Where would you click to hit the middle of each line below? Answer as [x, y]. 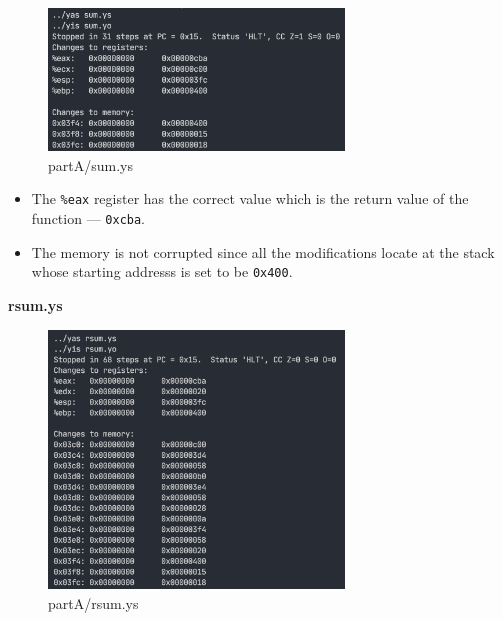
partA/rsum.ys [93, 602]
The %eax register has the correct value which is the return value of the [250, 198]
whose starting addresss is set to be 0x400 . [162, 271]
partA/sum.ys [90, 164]
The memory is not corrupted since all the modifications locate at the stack [263, 251]
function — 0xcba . [88, 218]
